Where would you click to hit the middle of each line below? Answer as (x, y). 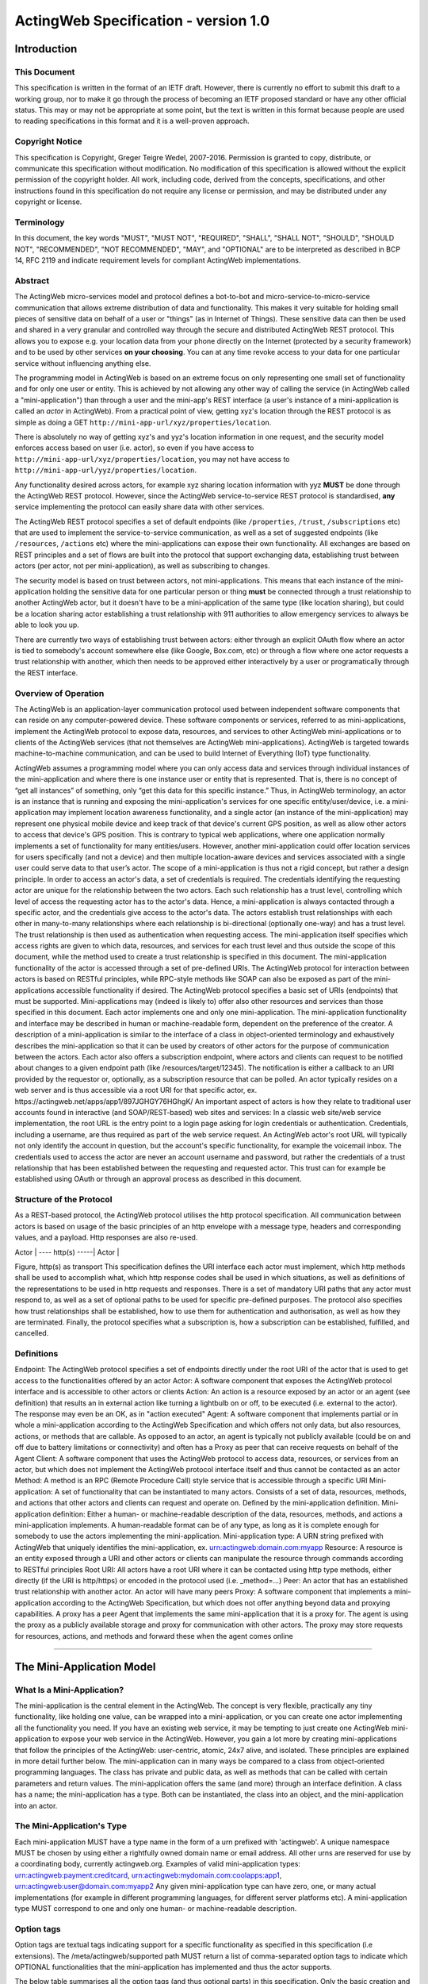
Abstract (32, 280)
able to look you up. (47, 625)
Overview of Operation (59, 693)
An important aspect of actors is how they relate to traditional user (303, 1101)
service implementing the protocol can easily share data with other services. (139, 507)
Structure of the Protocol (63, 1200)
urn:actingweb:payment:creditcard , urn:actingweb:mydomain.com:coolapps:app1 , (148, 1875)
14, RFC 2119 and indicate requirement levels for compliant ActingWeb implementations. (158, 260)
